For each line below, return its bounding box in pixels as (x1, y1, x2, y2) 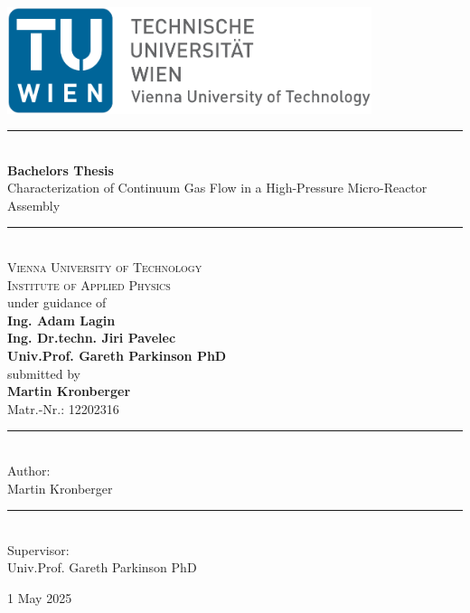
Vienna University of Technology (7, 258, 202, 277)
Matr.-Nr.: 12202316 (7, 399, 119, 418)
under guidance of (7, 293, 107, 312)
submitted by (7, 363, 80, 382)
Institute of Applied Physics (7, 275, 171, 294)
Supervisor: (7, 540, 70, 559)
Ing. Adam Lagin (7, 310, 116, 329)
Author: (7, 461, 51, 479)
